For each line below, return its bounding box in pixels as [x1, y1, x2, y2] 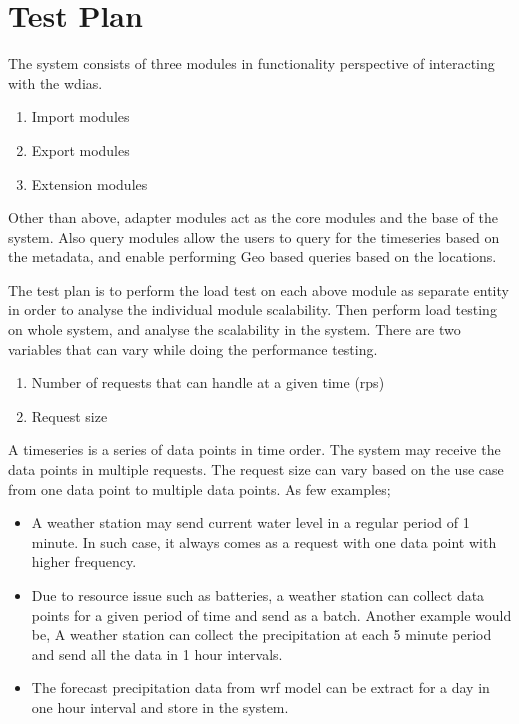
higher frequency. [31, 551, 137, 572]
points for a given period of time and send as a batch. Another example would [31, 604, 512, 625]
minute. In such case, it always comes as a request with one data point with [31, 531, 497, 552]
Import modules [31, 106, 130, 127]
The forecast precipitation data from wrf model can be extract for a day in [31, 677, 490, 698]
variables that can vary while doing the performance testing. [8, 338, 378, 359]
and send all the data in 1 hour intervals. [31, 643, 283, 664]
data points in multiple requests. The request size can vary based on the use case [8, 459, 504, 480]
